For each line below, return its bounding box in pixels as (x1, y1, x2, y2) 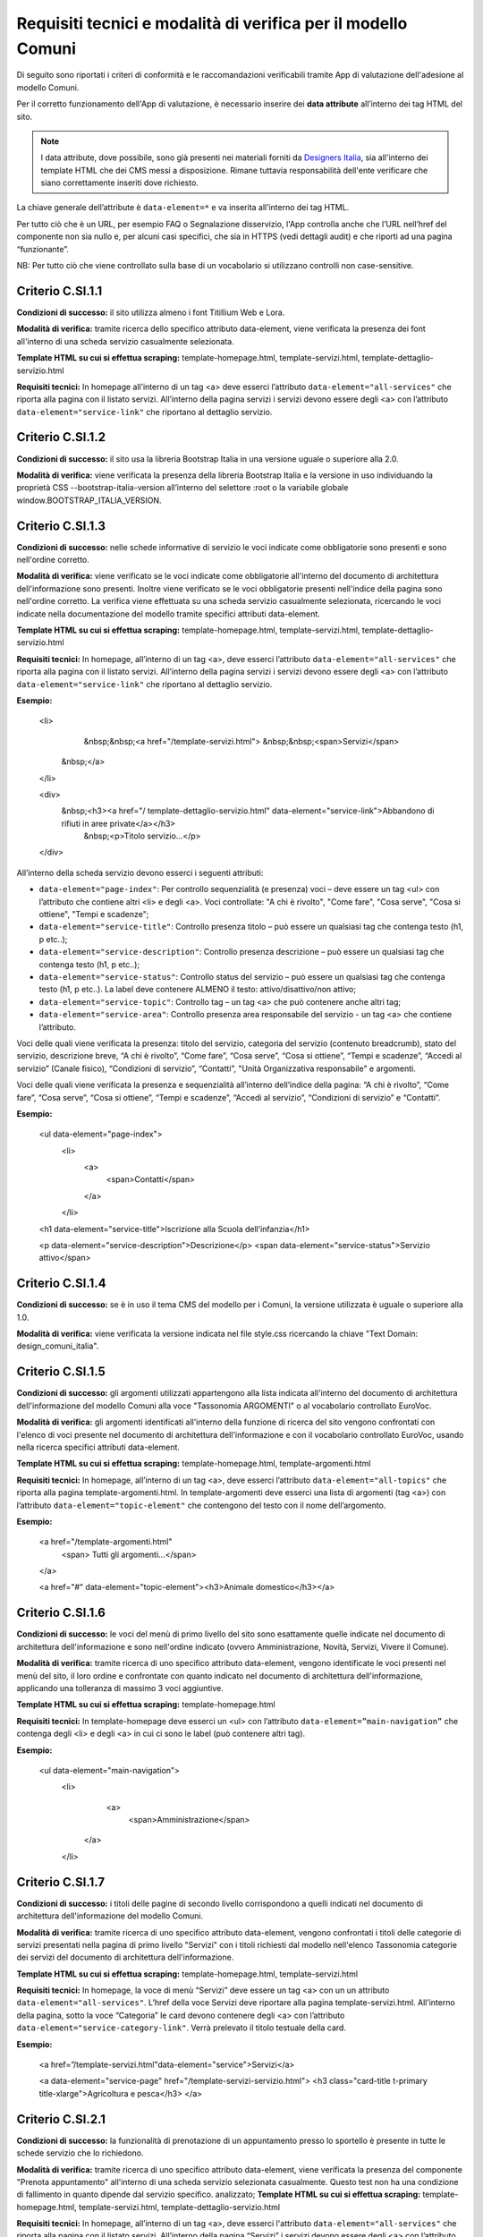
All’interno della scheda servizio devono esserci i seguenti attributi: (16, 867, 264, 878)
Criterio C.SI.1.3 (16, 518, 106, 533)
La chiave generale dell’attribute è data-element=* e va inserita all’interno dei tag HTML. (16, 202, 350, 213)
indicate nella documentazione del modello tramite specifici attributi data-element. (16, 608, 321, 619)
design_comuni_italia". (16, 1340, 99, 1351)
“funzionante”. (16, 243, 69, 254)
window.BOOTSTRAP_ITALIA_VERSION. (16, 495, 162, 506)
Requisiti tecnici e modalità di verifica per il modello (16, 13, 408, 33)
